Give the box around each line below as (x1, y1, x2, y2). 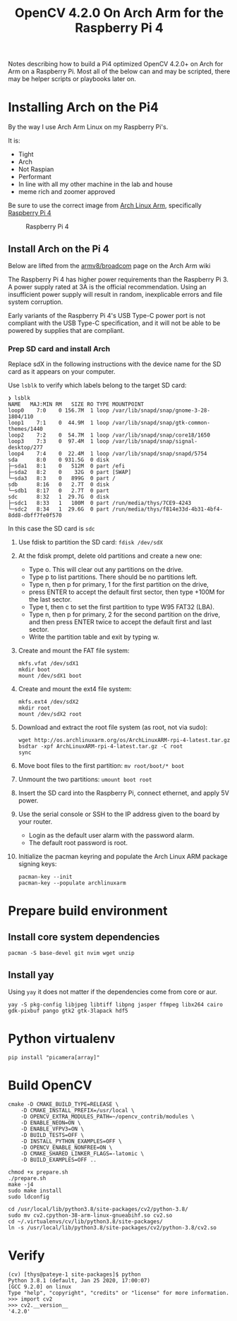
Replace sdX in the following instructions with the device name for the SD (8, 360, 221, 368)
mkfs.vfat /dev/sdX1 (18, 660, 79, 667)
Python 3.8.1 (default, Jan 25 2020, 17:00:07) (8, 1277, 151, 1284)
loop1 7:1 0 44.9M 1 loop (8, 420, 110, 427)
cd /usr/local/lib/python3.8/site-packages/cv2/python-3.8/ (8, 1205, 189, 1212)
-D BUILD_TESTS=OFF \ (20, 1131, 84, 1138)
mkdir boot (18, 666, 51, 674)
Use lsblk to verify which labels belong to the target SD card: (8, 381, 187, 389)
